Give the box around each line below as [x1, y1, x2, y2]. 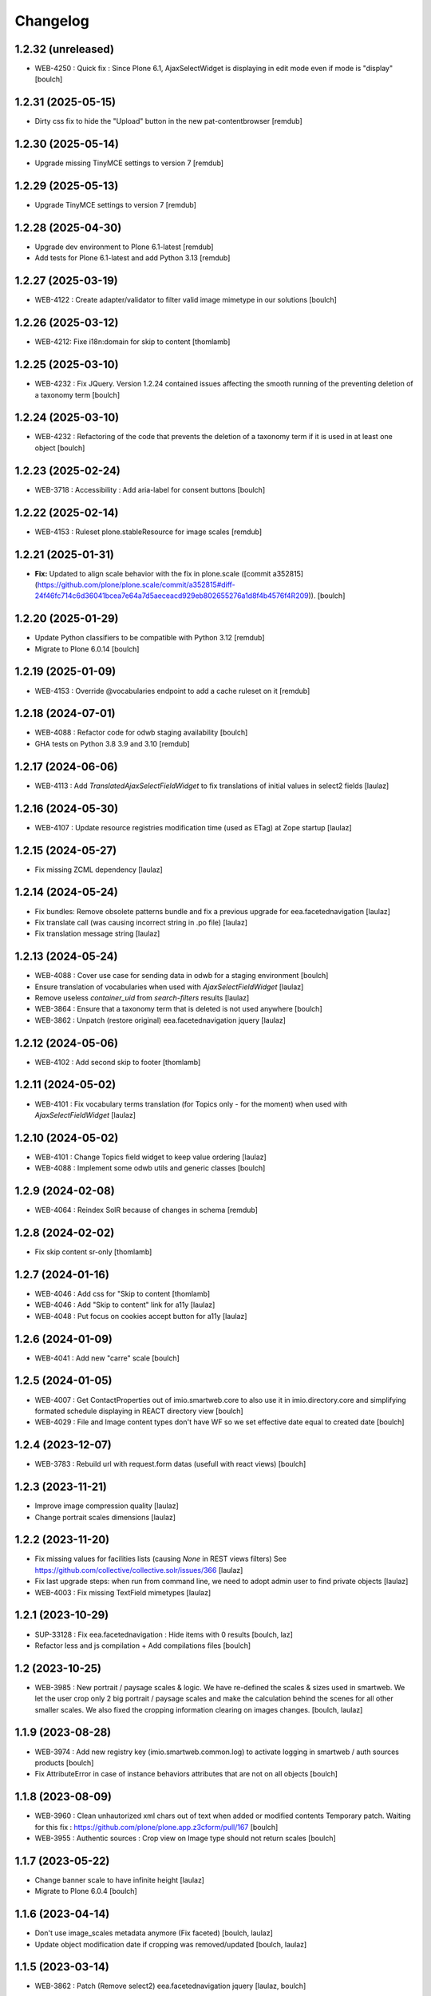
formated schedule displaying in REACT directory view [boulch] [34, 1406, 243, 1416]
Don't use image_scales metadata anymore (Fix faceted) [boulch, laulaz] [34, 1928, 273, 1938]
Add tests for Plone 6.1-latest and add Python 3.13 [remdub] [34, 253, 231, 263]
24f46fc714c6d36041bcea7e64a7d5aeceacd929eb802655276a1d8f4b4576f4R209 [34, 591, 309, 600]
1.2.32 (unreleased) [14, 42, 115, 56]
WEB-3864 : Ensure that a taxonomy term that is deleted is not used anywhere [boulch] [34, 1004, 322, 1014]
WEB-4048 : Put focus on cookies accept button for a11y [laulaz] [34, 1311, 247, 1321]
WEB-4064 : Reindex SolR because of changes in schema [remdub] [34, 1206, 259, 1215]
